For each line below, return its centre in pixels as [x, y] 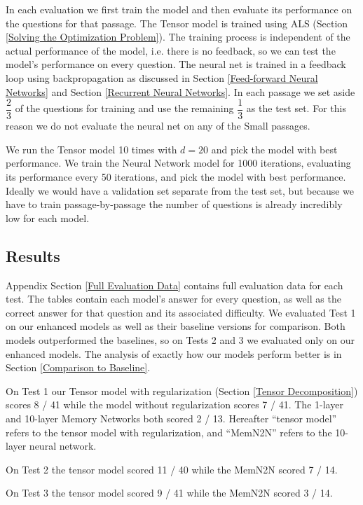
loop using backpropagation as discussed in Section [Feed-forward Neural [162, 77]
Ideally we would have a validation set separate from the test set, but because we [180, 190]
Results [33, 255]
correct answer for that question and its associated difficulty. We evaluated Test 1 [181, 312]
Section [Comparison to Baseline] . [78, 367]
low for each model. [48, 217]
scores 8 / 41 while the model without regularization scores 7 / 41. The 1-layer [174, 404]
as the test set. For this [296, 108]
